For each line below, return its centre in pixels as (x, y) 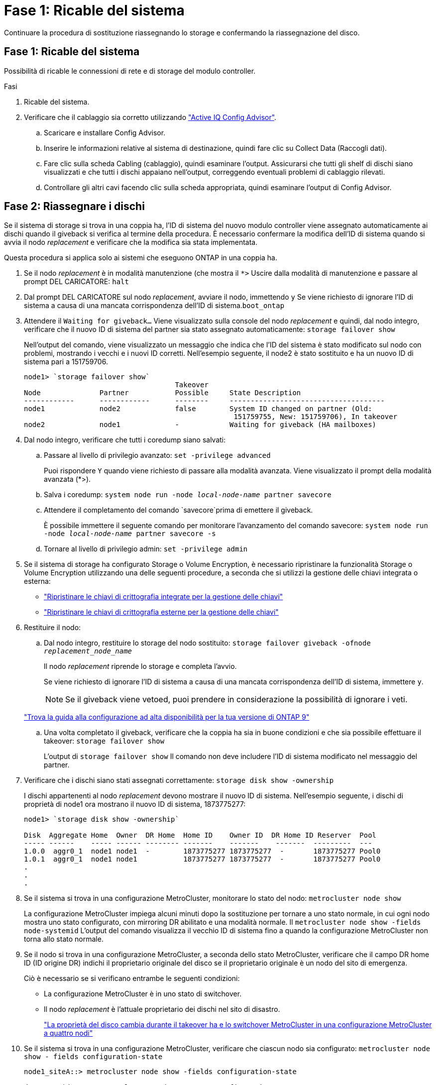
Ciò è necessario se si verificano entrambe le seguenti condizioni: (132, 978)
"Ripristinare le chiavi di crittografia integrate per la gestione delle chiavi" (163, 597)
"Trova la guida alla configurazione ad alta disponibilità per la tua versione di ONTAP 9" (167, 717)
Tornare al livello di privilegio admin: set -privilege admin (146, 549)
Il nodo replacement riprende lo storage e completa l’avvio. (140, 666)
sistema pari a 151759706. (66, 362)
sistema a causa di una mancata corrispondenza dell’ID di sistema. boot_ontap (154, 306)
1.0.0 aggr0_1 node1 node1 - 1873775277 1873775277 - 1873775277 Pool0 (202, 851)
